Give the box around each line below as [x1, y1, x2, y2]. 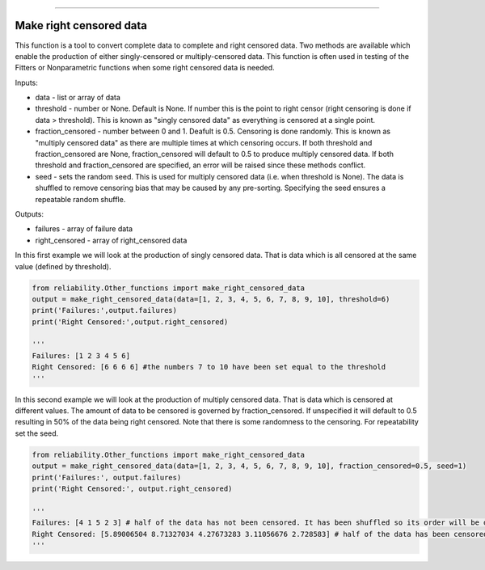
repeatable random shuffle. [35, 194, 126, 204]
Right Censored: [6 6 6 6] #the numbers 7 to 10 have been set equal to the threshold [32, 362, 386, 372]
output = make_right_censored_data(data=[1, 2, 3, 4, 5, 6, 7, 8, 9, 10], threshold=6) [32, 294, 390, 303]
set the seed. [15, 429, 59, 438]
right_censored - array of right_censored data [35, 235, 188, 245]
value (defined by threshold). [15, 261, 112, 271]
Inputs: [15, 78, 38, 87]
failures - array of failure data [35, 224, 133, 234]
